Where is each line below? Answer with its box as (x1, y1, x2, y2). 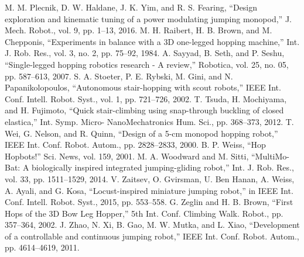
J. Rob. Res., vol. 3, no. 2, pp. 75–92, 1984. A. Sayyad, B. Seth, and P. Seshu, (5, 47, 285, 59)
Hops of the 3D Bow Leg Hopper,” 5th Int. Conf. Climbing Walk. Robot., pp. (5, 207, 283, 219)
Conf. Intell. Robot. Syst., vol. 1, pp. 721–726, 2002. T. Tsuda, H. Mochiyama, (5, 92, 287, 105)
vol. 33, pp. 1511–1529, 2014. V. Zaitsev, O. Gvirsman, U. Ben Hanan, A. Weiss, (5, 172, 295, 185)
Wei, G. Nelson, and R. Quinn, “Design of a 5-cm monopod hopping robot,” (5, 127, 278, 139)
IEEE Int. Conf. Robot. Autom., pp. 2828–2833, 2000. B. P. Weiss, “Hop (5, 138, 266, 151)
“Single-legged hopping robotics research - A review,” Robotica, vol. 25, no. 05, (5, 58, 289, 70)
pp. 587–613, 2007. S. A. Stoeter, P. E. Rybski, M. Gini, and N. (5, 70, 233, 82)
